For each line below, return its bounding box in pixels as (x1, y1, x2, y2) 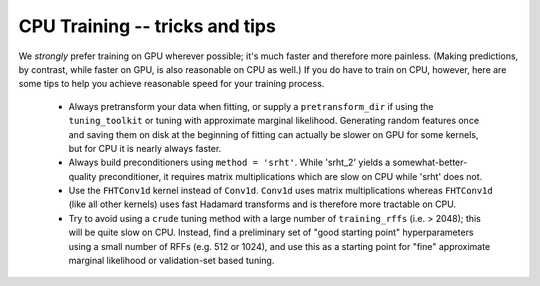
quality (68, 170, 97, 182)
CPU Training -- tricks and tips (18, 15, 277, 37)
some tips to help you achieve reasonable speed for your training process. (18, 78, 325, 90)
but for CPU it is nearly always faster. (68, 142, 222, 154)
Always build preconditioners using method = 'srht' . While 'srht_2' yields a (68, 156, 391, 169)
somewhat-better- (392, 156, 468, 169)
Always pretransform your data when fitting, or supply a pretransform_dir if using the (68, 100, 434, 112)
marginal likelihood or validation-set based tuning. (68, 255, 275, 267)
